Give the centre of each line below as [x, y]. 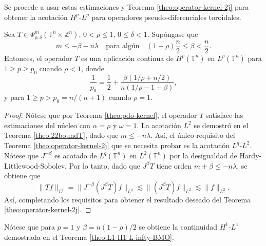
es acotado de [76, 155]
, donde [93, 68]
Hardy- [251, 155]
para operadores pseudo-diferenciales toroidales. [166, 17]
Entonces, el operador [38, 58]
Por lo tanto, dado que [104, 165]
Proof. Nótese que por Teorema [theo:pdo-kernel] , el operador [101, 115]
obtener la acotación [36, 17]
